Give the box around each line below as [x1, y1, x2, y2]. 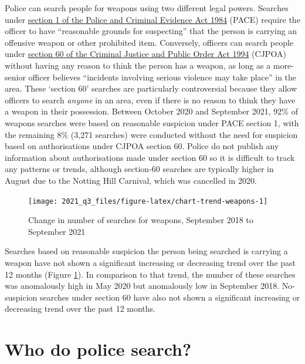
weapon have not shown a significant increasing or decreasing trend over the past [5, 256, 296, 268]
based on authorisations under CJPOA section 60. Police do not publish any [5, 140, 279, 152]
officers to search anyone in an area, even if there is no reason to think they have [5, 93, 296, 106]
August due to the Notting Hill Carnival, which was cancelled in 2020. [5, 174, 257, 186]
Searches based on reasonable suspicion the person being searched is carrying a [5, 245, 288, 257]
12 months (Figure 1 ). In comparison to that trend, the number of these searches [5, 268, 296, 280]
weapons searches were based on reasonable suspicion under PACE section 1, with [5, 116, 299, 129]
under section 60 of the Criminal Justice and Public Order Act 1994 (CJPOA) [5, 48, 286, 60]
